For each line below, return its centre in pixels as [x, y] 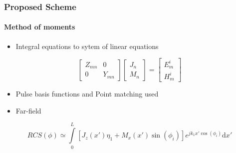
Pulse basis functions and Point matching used [87, 94]
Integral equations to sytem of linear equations [87, 46]
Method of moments [40, 27]
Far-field [28, 110]
